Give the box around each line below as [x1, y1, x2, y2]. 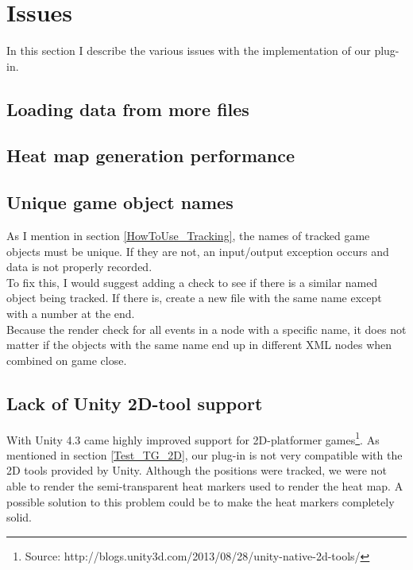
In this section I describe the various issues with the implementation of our [6, 42, 371, 59]
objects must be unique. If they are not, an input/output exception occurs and [6, 242, 389, 259]
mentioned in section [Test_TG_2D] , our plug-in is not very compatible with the [6, 446, 403, 463]
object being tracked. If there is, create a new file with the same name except [6, 289, 382, 306]
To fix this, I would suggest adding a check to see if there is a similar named [6, 273, 378, 290]
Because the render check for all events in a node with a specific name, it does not [6, 320, 407, 337]
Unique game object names [6, 190, 234, 215]
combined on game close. [6, 351, 127, 368]
